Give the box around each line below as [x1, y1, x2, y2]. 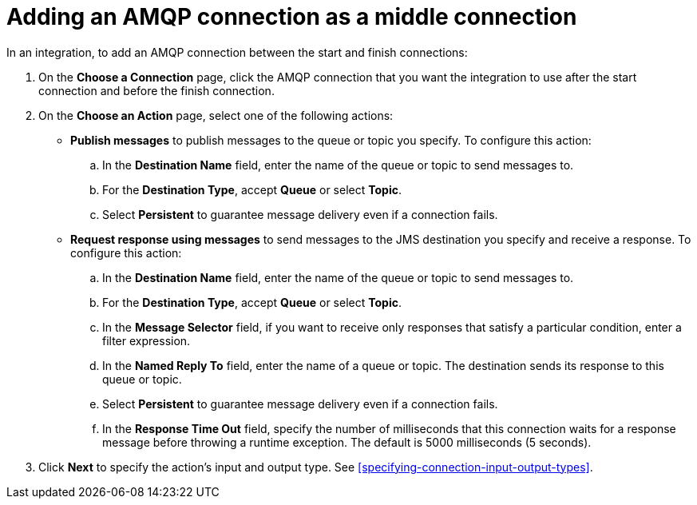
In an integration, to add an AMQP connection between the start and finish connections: [6, 45, 468, 59]
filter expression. [102, 333, 191, 348]
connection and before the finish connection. [38, 83, 275, 97]
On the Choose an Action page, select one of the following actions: [38, 108, 394, 122]
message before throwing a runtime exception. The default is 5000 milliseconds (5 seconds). [102, 435, 592, 449]
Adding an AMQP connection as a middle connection [6, 3, 577, 30]
